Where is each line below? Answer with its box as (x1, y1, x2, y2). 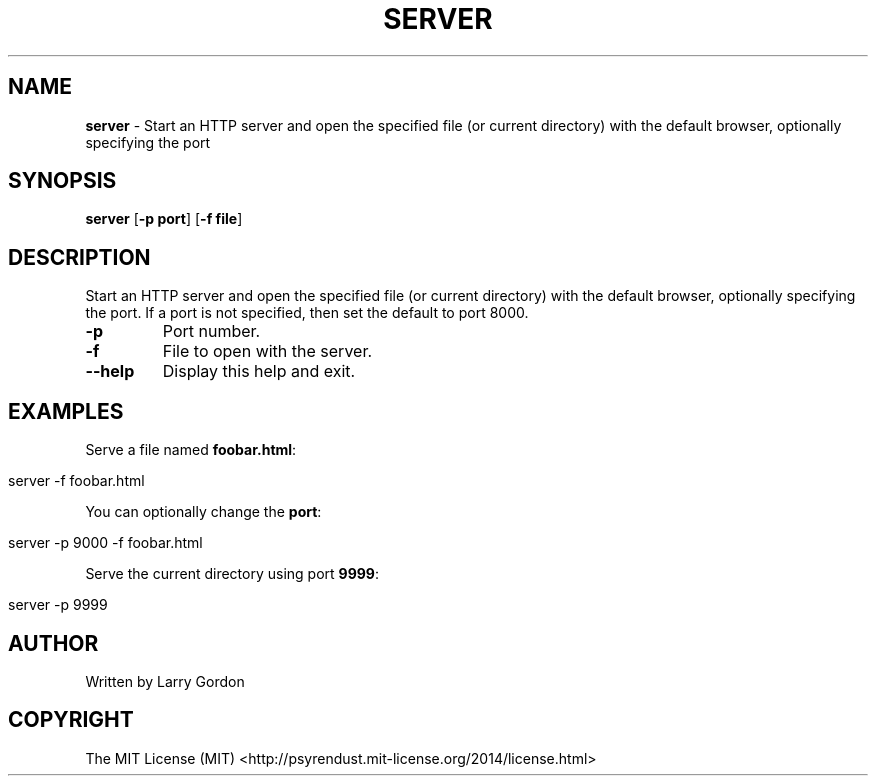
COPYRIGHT (8, 707, 134, 733)
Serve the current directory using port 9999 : (85, 565, 379, 583)
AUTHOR (8, 630, 99, 656)
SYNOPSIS (8, 168, 117, 194)
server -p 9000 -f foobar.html (8, 534, 203, 552)
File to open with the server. (162, 341, 373, 362)
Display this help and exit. (162, 361, 356, 382)
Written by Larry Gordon (85, 672, 245, 690)
